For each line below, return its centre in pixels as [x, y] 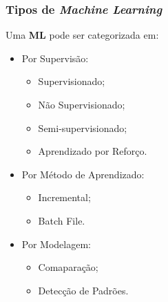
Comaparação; [68, 267]
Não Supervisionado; [82, 104]
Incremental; [64, 197]
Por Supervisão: [55, 58]
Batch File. [62, 220]
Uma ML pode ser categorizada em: [82, 35]
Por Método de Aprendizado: [83, 174]
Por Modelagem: [56, 244]
